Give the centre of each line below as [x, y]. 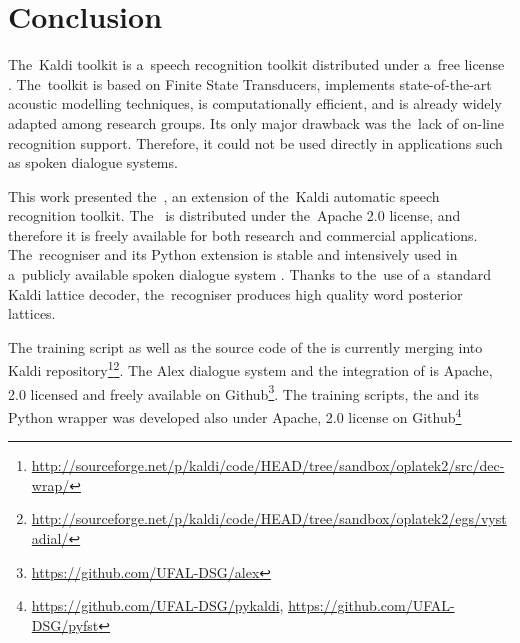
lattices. [32, 313]
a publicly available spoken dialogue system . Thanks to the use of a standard [250, 274]
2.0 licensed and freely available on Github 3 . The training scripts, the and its [244, 392]
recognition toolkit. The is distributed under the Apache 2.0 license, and [234, 215]
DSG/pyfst [65, 624]
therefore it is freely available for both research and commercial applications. [243, 234]
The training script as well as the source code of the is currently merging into [245, 346]
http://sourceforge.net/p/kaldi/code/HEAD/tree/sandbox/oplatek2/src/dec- [268, 465]
